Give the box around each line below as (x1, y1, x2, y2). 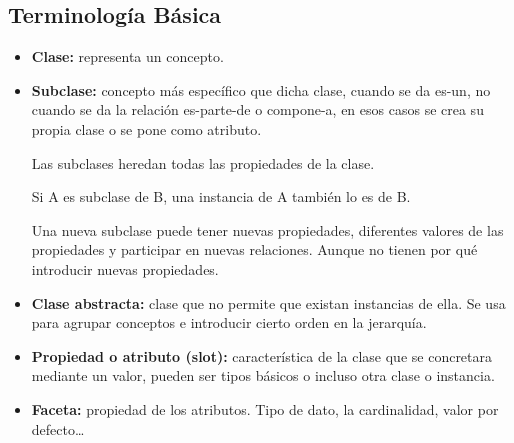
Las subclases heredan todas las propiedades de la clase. (31, 152, 375, 173)
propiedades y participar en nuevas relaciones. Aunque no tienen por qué (31, 239, 478, 260)
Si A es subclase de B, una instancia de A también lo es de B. (31, 186, 411, 207)
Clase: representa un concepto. (31, 46, 224, 67)
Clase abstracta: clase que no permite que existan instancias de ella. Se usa (31, 292, 506, 313)
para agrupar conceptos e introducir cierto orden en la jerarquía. (31, 312, 427, 333)
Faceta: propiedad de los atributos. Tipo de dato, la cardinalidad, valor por (31, 398, 499, 419)
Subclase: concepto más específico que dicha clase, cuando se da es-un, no (31, 79, 491, 100)
